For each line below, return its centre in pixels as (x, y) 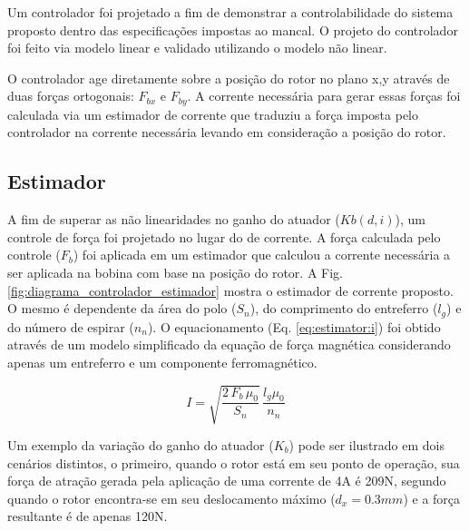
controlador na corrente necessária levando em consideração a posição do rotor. (227, 132)
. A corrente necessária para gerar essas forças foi (324, 96)
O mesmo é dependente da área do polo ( (122, 308)
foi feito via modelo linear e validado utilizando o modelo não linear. (197, 48)
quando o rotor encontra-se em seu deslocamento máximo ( (171, 498)
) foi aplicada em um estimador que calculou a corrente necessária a (262, 255)
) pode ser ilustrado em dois (366, 444)
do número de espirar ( (71, 326)
